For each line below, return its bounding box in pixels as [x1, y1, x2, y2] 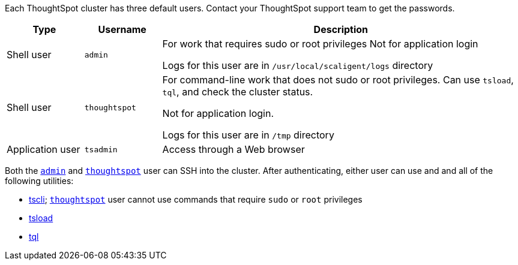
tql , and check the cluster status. [162, 86, 313, 98]
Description [313, 23, 369, 35]
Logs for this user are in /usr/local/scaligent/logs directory [162, 59, 433, 71]
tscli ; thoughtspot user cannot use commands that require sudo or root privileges [29, 194, 363, 204]
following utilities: [5, 176, 74, 186]
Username [98, 23, 146, 35]
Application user [7, 143, 80, 155]
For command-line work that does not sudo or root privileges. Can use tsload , [162, 74, 514, 86]
